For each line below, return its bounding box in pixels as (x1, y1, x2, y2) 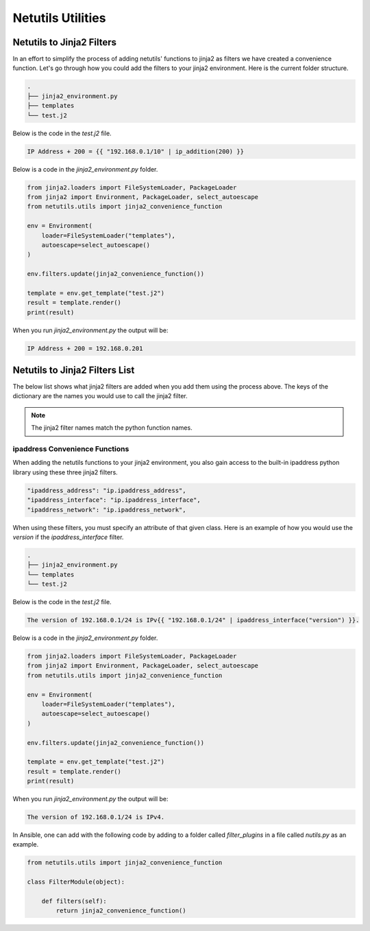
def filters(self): (41, 897, 108, 905)
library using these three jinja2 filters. (12, 468, 118, 476)
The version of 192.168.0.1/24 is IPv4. (27, 814, 164, 821)
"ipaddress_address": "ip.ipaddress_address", (27, 486, 186, 494)
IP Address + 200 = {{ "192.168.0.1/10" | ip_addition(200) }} (27, 148, 245, 155)
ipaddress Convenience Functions (12, 444, 129, 454)
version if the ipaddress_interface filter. (12, 533, 124, 541)
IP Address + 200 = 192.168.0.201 (27, 344, 143, 352)
